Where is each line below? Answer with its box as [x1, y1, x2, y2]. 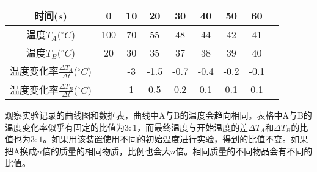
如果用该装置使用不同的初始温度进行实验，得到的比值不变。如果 [51, 132, 308, 145]
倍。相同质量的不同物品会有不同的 [175, 144, 313, 157]
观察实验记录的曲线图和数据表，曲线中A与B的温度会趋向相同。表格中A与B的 [5, 109, 312, 122]
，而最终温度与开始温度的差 [137, 120, 249, 133]
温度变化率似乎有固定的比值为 [5, 120, 125, 133]
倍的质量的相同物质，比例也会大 [42, 144, 170, 157]
